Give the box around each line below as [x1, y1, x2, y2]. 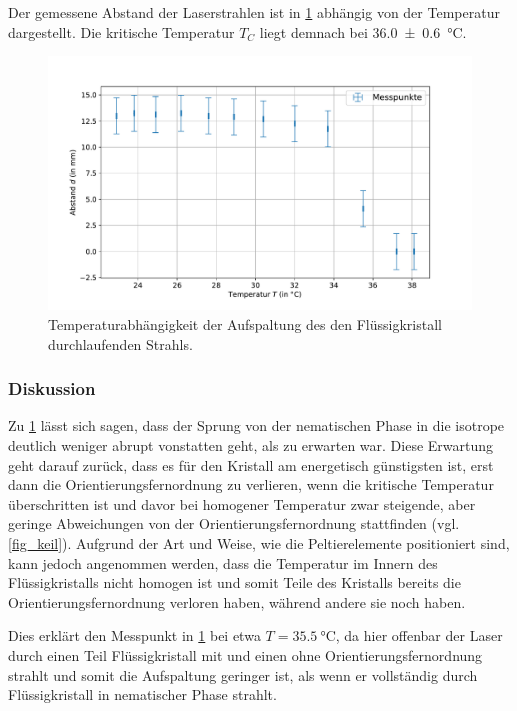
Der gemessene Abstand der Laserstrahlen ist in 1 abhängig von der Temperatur [8, 2, 500, 22]
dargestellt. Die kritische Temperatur [8, 21, 235, 42]
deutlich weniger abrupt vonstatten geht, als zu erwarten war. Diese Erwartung [8, 435, 494, 456]
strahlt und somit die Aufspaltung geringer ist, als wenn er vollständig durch [8, 664, 478, 685]
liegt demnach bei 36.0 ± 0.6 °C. [259, 21, 467, 42]
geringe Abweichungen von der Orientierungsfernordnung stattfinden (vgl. [8, 513, 460, 534]
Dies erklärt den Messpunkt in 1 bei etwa [8, 625, 261, 646]
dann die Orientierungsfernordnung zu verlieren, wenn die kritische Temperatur [8, 474, 494, 495]
